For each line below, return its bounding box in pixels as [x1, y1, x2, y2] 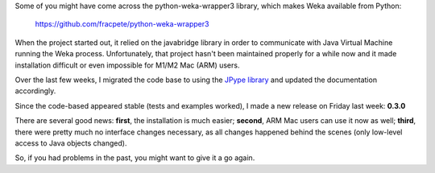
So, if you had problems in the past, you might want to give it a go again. [14, 153, 255, 163]
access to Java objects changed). [14, 138, 127, 148]
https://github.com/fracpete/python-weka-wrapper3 [35, 19, 209, 29]
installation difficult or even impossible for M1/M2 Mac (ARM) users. [14, 60, 240, 70]
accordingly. [14, 86, 56, 96]
